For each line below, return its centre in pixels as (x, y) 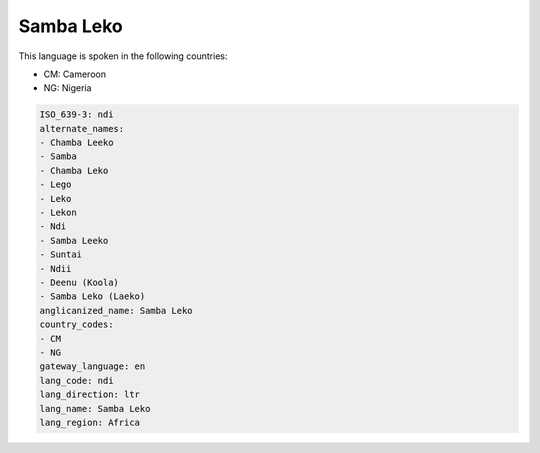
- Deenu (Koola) (79, 282)
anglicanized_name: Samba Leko (116, 310)
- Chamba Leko (74, 170)
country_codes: (76, 324)
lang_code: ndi (76, 380)
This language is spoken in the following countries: (123, 56)
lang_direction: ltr (89, 394)
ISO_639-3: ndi (76, 114)
